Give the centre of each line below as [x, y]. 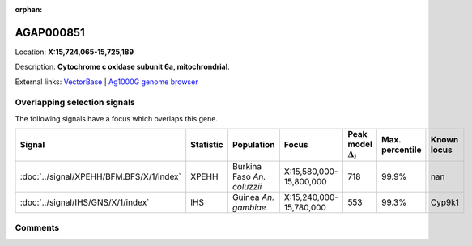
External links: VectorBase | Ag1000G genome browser [106, 82]
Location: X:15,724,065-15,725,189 [74, 52]
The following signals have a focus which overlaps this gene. [117, 118]
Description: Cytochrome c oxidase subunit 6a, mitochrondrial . [122, 67]
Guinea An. [253, 197]
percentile [401, 150]
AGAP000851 [50, 32]
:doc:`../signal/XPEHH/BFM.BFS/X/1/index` [101, 176]
